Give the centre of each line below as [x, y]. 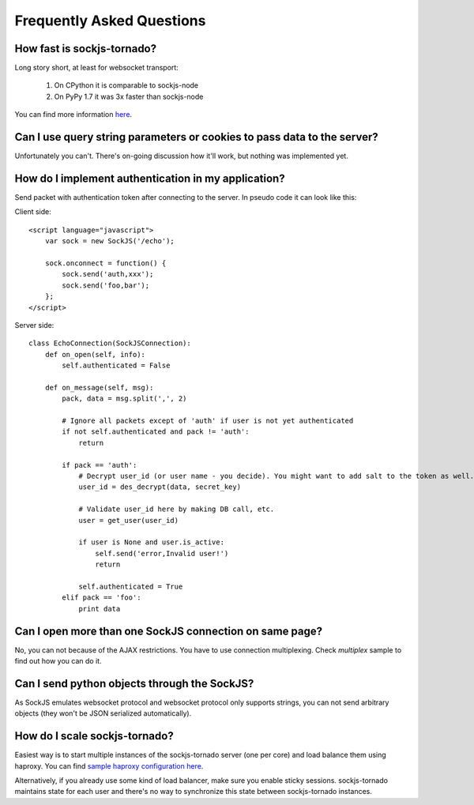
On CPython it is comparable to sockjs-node [126, 85]
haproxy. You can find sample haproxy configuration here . [109, 766]
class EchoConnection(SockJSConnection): [110, 343]
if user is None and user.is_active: [152, 542]
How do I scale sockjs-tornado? [94, 736]
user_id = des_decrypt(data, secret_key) [160, 487]
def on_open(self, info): [95, 354]
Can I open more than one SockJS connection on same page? [169, 631]
